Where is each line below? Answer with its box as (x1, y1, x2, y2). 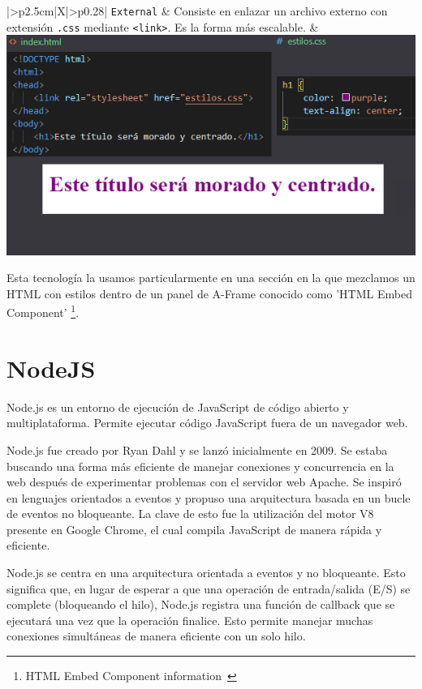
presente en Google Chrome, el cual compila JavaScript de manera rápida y (6, 520, 382, 537)
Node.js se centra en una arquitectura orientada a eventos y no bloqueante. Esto (6, 564, 406, 581)
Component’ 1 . (6, 302, 80, 320)
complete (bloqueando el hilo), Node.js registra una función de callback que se (6, 596, 395, 613)
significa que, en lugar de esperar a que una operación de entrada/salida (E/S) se (6, 580, 411, 597)
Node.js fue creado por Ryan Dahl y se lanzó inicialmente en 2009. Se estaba (6, 441, 388, 458)
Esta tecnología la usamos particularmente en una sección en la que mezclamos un (6, 269, 416, 286)
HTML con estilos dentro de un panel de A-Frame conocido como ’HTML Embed (6, 285, 412, 302)
